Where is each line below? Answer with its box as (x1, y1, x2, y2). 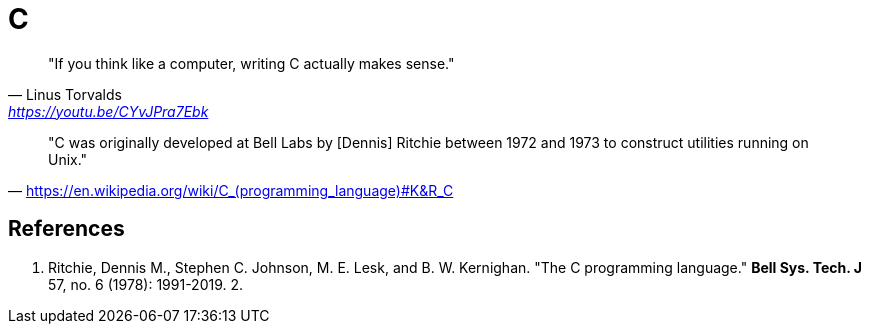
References (8, 216, 125, 242)
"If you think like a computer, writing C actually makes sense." (48, 54, 455, 72)
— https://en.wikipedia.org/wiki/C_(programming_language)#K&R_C (8, 181, 454, 199)
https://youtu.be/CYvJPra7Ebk (8, 102, 209, 120)
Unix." (48, 150, 88, 168)
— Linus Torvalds (8, 85, 122, 103)
